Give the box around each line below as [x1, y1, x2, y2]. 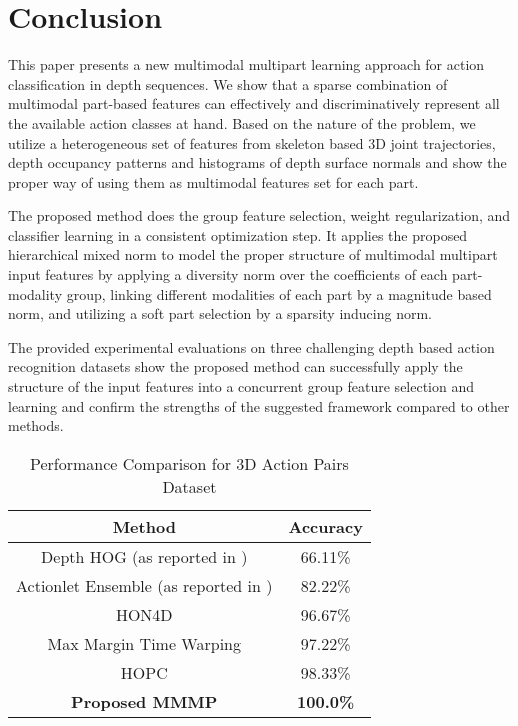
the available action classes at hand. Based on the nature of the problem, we [8, 112, 476, 133]
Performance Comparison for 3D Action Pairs [30, 451, 349, 475]
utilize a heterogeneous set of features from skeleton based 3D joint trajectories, [8, 132, 496, 153]
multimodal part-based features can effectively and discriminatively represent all [8, 93, 500, 114]
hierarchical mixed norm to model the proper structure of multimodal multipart [8, 244, 498, 265]
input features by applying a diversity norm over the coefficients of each [8, 264, 448, 285]
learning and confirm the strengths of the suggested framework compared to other [8, 395, 510, 416]
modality [8, 283, 63, 304]
